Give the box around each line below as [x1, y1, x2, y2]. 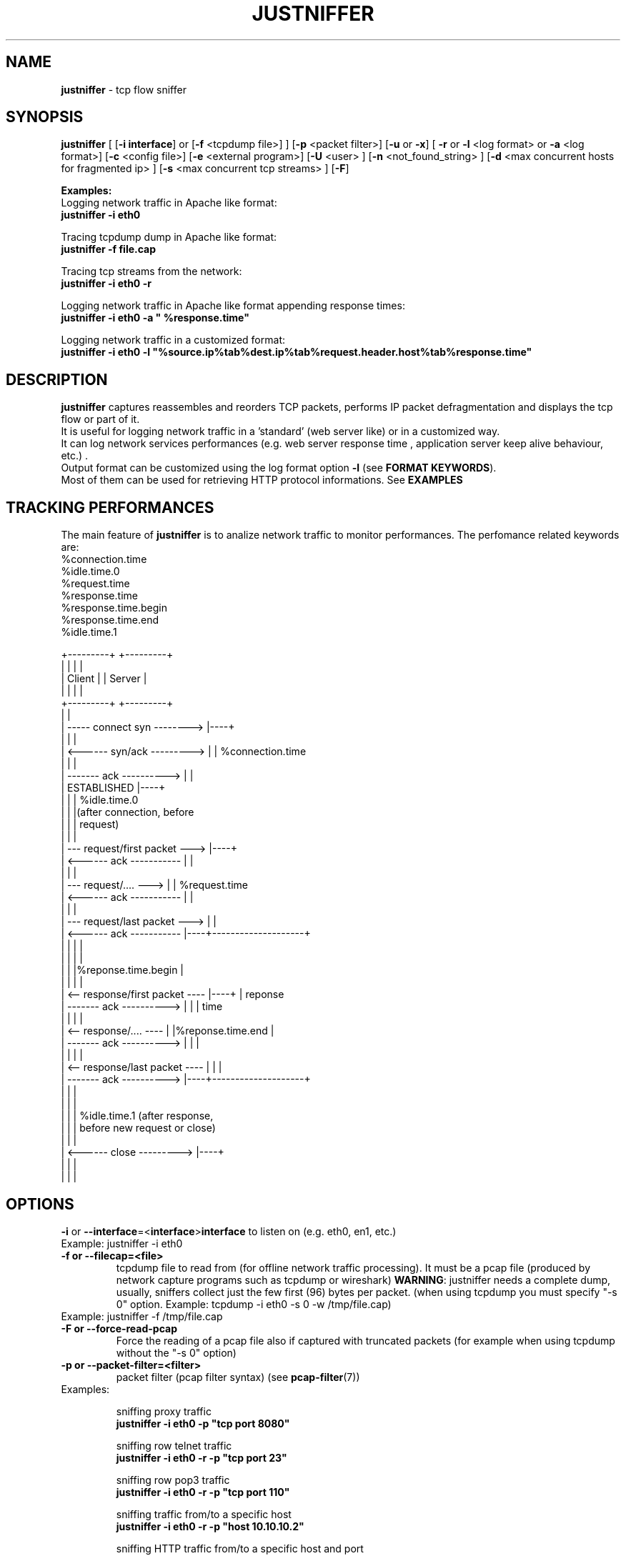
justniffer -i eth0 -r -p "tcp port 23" [116, 1451, 287, 1464]
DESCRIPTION [6, 370, 108, 389]
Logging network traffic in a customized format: [61, 334, 285, 346]
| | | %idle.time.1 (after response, [61, 1109, 214, 1122]
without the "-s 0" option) [116, 1346, 237, 1359]
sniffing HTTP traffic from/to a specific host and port [116, 1542, 364, 1555]
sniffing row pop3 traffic [116, 1473, 230, 1486]
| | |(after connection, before [61, 806, 194, 819]
